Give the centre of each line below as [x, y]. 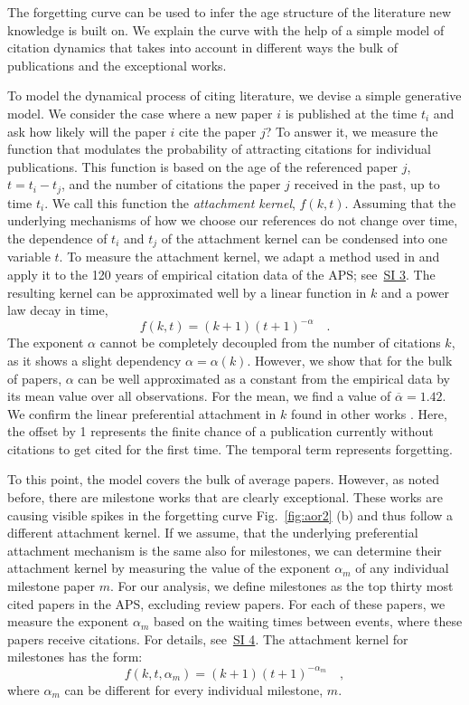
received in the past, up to [367, 184]
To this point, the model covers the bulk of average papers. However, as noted [223, 479]
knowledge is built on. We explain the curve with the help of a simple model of [226, 29]
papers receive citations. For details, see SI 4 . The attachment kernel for [208, 638]
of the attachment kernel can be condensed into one [305, 238]
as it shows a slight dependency [94, 360]
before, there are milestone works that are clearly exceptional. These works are [225, 497]
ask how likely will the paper [87, 131]
